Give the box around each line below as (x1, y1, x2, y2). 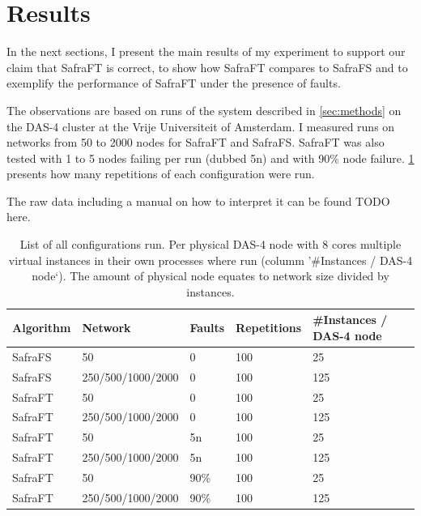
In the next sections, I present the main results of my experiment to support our (6, 43, 406, 60)
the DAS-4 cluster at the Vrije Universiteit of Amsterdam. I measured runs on (6, 117, 395, 134)
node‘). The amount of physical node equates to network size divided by (32, 267, 389, 284)
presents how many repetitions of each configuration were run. (6, 165, 315, 182)
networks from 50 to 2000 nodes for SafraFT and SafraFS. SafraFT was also (6, 134, 385, 151)
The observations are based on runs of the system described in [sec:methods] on (6, 101, 402, 118)
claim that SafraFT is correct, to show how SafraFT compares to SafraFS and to (6, 58, 408, 75)
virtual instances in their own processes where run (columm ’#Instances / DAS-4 (8, 251, 413, 268)
